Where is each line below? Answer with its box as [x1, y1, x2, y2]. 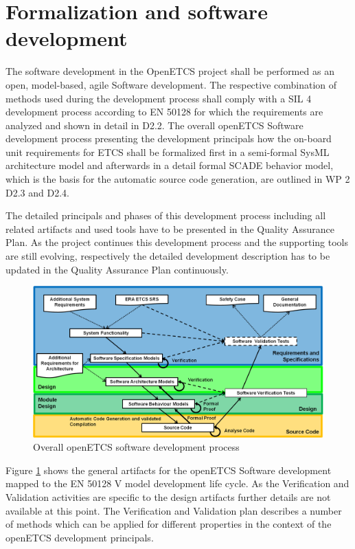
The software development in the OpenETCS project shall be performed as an [5, 64, 334, 78]
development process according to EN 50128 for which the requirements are [5, 104, 323, 119]
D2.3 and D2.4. [5, 185, 69, 199]
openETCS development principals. [5, 530, 154, 544]
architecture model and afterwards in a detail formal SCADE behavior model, [5, 158, 334, 172]
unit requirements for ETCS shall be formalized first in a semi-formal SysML [5, 144, 330, 159]
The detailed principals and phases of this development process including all [5, 208, 326, 223]
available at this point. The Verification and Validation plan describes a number [5, 503, 342, 517]
